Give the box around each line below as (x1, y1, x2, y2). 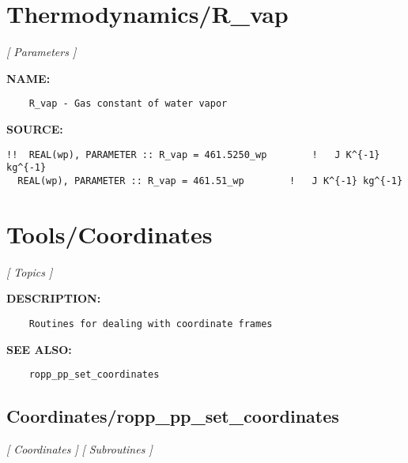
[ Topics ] (6, 263, 53, 280)
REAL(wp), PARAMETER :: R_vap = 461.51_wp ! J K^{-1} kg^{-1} (17, 175, 403, 186)
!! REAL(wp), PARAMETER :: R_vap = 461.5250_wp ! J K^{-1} (6, 149, 380, 160)
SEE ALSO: (6, 341, 72, 357)
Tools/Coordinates (6, 217, 213, 250)
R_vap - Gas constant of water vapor (28, 98, 228, 110)
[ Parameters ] (6, 43, 77, 60)
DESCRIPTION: (6, 290, 101, 307)
